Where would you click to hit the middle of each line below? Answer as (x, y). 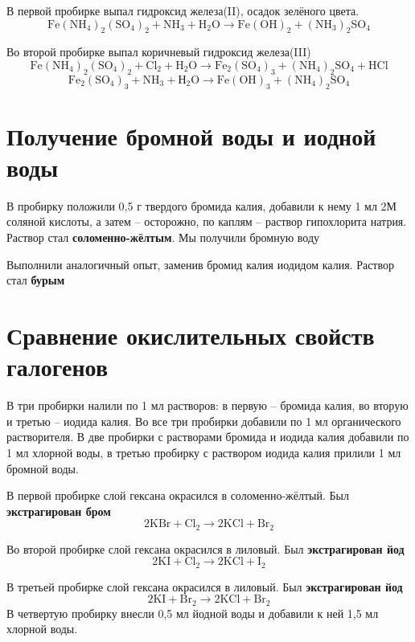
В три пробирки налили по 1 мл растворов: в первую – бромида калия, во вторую (207, 405)
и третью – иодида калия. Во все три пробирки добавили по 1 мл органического (204, 421)
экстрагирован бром (59, 511)
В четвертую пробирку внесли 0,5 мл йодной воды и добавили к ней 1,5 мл (193, 613)
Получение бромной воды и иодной (191, 135)
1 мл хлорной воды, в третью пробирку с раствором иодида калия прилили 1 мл (204, 452)
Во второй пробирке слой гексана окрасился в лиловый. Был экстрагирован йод (205, 548)
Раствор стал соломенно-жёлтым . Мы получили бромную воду (163, 237)
